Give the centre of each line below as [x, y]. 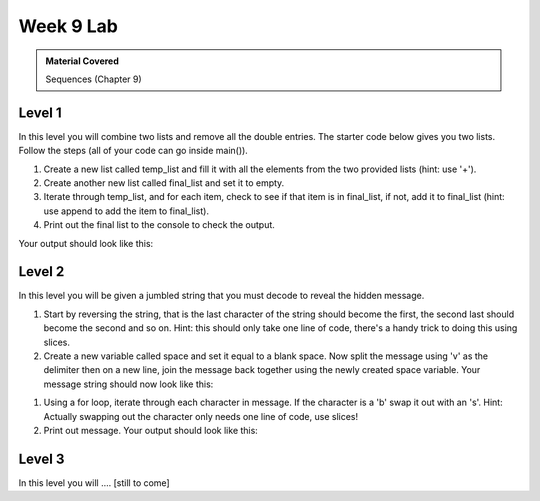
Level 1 [40, 112]
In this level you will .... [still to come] [94, 482]
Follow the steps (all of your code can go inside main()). [133, 151]
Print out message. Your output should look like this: [151, 430]
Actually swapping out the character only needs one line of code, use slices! [201, 416]
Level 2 [41, 271]
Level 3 [41, 458]
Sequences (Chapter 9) [93, 79]
